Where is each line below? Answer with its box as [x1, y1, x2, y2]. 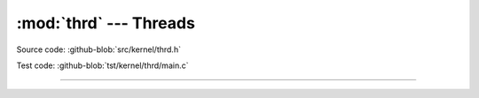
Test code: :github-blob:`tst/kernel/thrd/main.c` [16, 60, 189, 71]
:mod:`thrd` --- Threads [16, 13, 195, 33]
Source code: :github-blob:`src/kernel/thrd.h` [16, 44, 182, 55]
